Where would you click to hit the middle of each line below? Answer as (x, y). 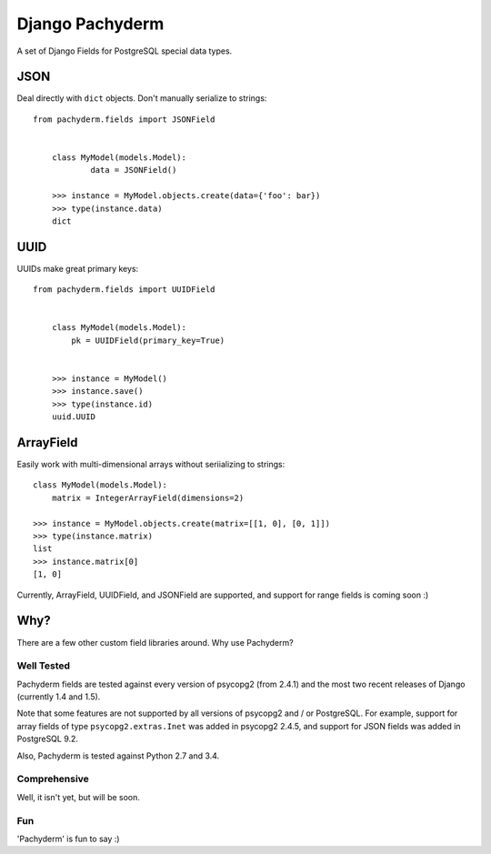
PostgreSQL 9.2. (48, 739)
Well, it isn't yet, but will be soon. (79, 797)
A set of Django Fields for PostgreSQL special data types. (125, 51)
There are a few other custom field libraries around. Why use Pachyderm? (155, 642)
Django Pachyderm (90, 24)
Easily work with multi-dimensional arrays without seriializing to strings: (151, 465)
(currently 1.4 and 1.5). (59, 697)
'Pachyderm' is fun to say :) (68, 839)
